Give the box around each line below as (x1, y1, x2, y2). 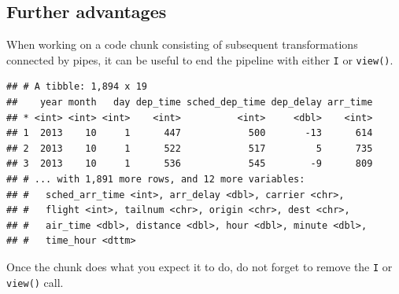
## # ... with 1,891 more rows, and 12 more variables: (6, 174, 305, 186)
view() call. (6, 274, 64, 290)
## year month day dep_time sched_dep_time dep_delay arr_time (6, 97, 373, 108)
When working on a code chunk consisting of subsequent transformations (6, 36, 358, 53)
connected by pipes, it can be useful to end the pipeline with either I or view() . (6, 51, 393, 68)
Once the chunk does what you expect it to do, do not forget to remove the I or (6, 258, 393, 274)
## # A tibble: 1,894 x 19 (6, 81, 147, 93)
